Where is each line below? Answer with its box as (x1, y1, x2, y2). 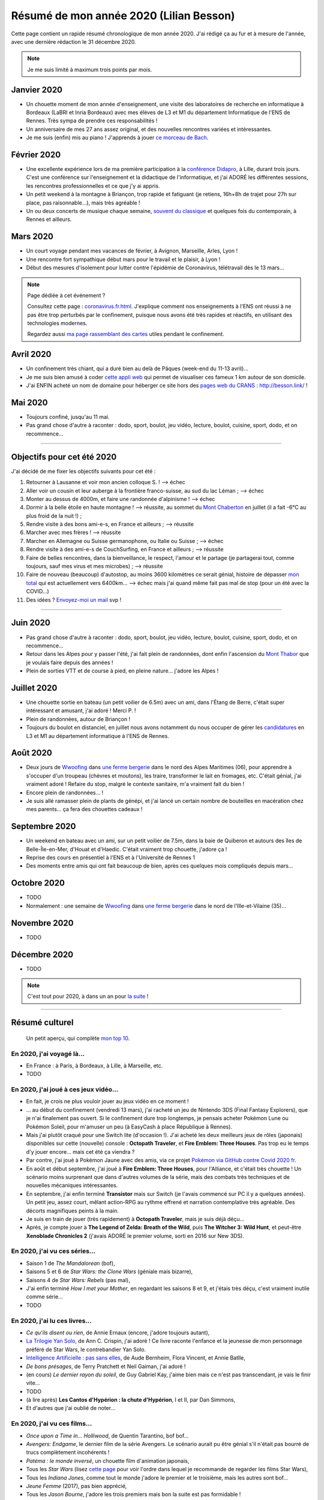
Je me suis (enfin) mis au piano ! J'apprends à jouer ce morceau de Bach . (26, 134, 209, 141)
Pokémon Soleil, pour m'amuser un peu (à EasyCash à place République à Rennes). (26, 1123, 232, 1130)
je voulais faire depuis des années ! (26, 659, 113, 666)
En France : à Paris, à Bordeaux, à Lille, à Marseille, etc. (26, 1062, 163, 1069)
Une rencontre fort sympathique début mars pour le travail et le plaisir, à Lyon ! (26, 256, 221, 263)
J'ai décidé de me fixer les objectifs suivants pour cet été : (11, 467, 156, 475)
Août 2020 (11, 748, 52, 758)
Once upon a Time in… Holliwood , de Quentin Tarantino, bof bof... (26, 1432, 189, 1439)
